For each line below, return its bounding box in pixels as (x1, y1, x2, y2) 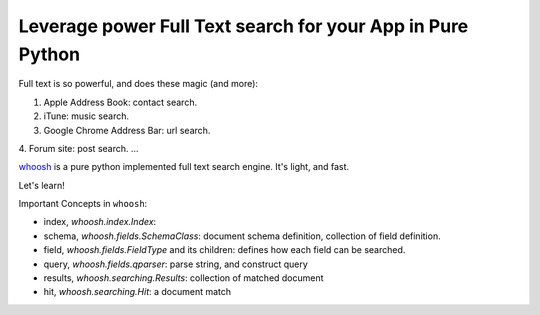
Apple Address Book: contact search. (43, 96, 198, 108)
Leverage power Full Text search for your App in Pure (18, 15, 469, 37)
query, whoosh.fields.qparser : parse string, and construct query (43, 258, 309, 270)
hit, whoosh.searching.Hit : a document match (43, 286, 232, 298)
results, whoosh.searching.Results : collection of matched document (43, 272, 324, 284)
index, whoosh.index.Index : (43, 216, 157, 228)
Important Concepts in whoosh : (18, 198, 148, 210)
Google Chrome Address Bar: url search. (43, 124, 211, 136)
